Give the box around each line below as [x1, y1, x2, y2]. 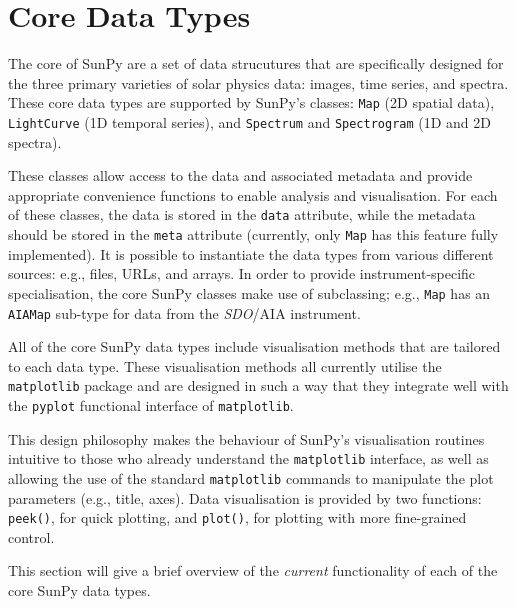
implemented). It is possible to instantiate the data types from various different [8, 243, 494, 264]
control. [8, 526, 55, 547]
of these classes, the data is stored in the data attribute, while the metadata [8, 204, 476, 225]
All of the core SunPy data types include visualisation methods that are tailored [8, 336, 501, 357]
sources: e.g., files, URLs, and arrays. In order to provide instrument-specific [8, 263, 476, 284]
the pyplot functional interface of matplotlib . [8, 395, 294, 416]
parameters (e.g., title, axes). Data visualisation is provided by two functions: [8, 487, 482, 508]
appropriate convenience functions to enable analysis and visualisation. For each [8, 184, 498, 205]
